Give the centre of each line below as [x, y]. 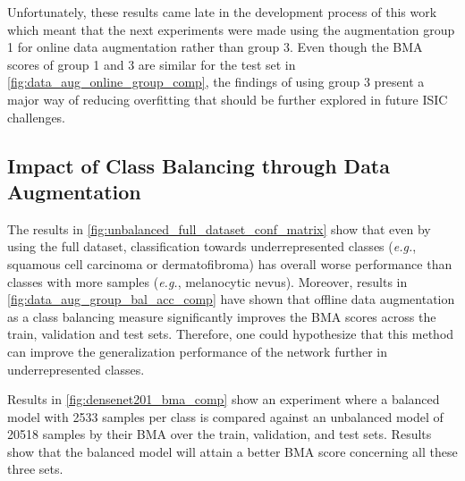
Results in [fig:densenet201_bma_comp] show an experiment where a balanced [224, 399]
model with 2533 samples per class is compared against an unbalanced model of [225, 416]
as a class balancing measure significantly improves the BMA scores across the [222, 316]
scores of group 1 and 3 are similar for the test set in [152, 64]
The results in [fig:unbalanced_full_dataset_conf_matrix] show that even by [219, 228]
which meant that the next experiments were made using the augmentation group [231, 29]
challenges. [37, 117]
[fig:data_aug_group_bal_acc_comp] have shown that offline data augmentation [231, 299]
